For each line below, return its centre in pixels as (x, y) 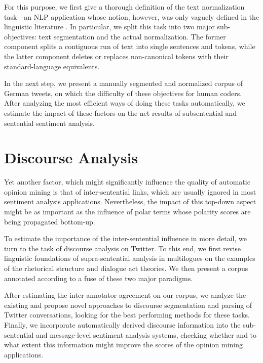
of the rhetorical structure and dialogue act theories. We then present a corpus (126, 268)
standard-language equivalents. (52, 66)
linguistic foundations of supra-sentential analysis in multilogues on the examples (130, 258)
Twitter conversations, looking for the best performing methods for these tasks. (127, 315)
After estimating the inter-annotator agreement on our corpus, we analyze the (125, 295)
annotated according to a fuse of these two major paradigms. (99, 278)
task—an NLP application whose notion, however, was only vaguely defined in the (132, 16)
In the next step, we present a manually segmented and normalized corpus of (123, 83)
